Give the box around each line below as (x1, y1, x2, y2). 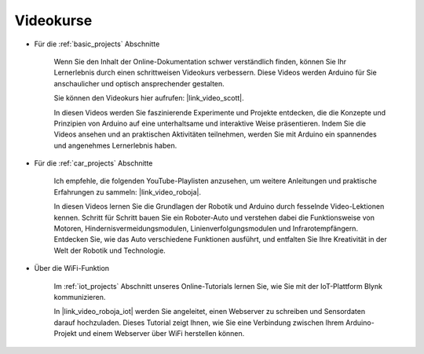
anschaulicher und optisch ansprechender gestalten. (53, 78, 225, 88)
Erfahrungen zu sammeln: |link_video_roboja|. (53, 187, 202, 196)
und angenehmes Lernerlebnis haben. (53, 141, 177, 150)
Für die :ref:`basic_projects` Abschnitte (34, 39, 160, 49)
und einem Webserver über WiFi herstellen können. (79, 329, 245, 338)
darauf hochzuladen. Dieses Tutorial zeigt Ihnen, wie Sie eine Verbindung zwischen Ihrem (53, 318, 345, 327)
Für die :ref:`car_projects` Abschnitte (34, 159, 153, 168)
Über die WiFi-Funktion (34, 264, 110, 273)
